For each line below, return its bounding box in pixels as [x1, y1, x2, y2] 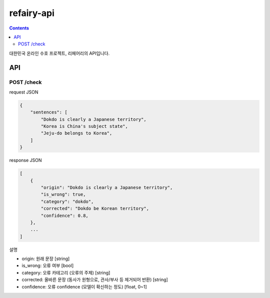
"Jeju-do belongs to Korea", [40, 130, 112, 136]
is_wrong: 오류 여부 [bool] [21, 262, 74, 268]
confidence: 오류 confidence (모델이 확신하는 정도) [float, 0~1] [21, 283, 147, 289]
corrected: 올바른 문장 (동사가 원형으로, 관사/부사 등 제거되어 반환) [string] [21, 276, 168, 282]
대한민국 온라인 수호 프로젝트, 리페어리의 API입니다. [9, 50, 110, 56]
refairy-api [9, 7, 55, 18]
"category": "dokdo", [40, 198, 94, 204]
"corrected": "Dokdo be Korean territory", [40, 205, 149, 211]
